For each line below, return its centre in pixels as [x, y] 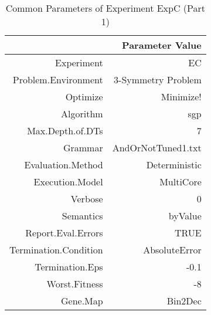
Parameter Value [162, 45]
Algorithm [82, 114]
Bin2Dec [184, 301]
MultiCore [181, 182]
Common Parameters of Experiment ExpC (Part [105, 8]
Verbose [87, 199]
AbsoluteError [172, 250]
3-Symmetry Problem [158, 79]
